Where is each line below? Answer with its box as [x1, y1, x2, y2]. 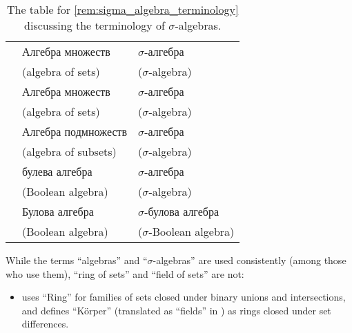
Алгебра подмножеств [22, 123, 128, 139]
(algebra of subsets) [22, 143, 117, 159]
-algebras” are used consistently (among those [153, 253, 346, 267]
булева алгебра [22, 163, 92, 179]
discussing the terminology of [24, 17, 165, 33]
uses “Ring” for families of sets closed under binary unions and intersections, [21, 290, 346, 304]
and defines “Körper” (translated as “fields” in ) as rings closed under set [21, 303, 331, 317]
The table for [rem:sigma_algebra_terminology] [6, 1, 239, 17]
